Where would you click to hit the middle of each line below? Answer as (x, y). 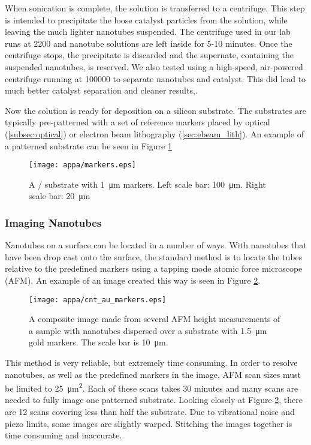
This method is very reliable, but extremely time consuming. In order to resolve (151, 362)
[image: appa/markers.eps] (82, 165)
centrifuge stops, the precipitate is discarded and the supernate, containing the (150, 55)
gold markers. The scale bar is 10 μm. (99, 342)
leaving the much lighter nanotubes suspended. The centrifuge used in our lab (148, 31)
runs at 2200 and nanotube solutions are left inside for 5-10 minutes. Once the (149, 43)
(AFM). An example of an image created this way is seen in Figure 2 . (133, 280)
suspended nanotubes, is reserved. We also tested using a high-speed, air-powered (154, 66)
